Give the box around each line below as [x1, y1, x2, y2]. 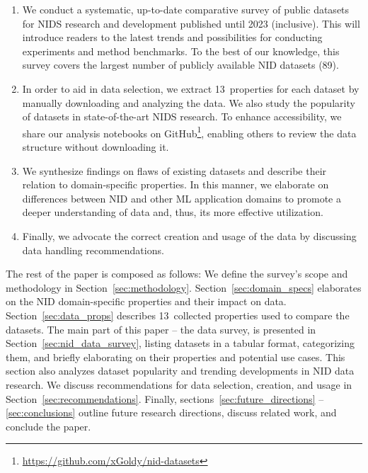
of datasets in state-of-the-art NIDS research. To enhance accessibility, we [22, 109, 342, 124]
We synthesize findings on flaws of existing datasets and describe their [22, 163, 327, 178]
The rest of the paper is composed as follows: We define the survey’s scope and [6, 266, 348, 281]
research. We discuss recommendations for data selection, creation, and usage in [6, 377, 352, 392]
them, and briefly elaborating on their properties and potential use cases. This [6, 349, 345, 364]
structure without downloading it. [22, 139, 169, 154]
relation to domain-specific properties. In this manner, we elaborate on [22, 177, 329, 192]
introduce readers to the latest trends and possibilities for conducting [22, 30, 323, 45]
